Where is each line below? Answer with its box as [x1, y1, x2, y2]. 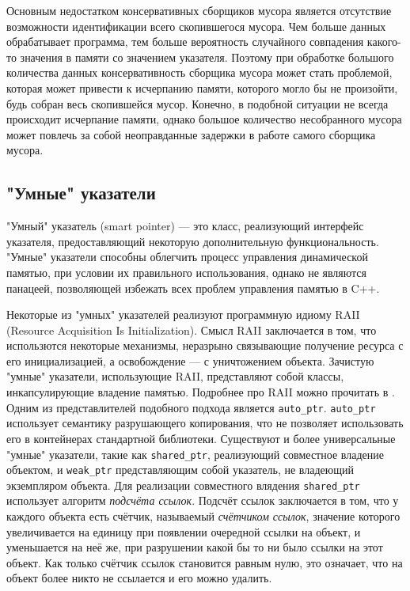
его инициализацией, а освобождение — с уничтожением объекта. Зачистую [6, 352, 374, 369]
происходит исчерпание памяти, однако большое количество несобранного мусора [6, 111, 402, 127]
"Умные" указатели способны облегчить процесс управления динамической [6, 248, 368, 265]
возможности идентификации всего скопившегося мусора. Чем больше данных [6, 17, 386, 34]
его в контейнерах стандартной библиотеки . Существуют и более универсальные [6, 430, 396, 446]
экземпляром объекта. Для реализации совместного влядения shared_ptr [6, 476, 360, 493]
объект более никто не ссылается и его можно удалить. [6, 570, 272, 586]
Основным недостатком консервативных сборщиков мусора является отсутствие [6, 2, 392, 18]
